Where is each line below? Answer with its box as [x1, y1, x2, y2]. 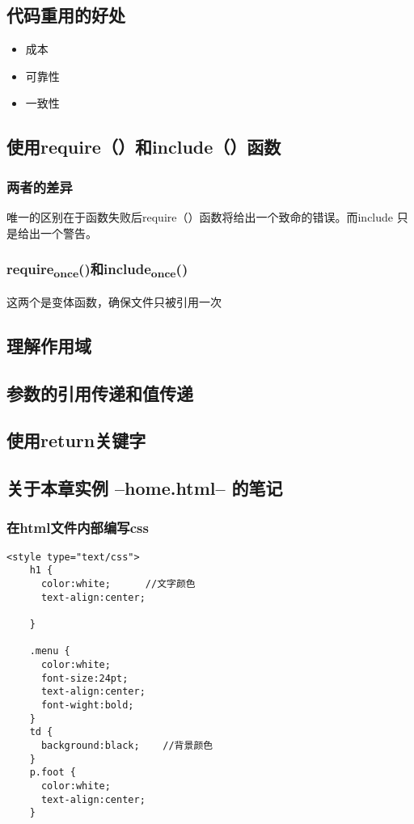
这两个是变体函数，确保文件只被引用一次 [6, 293, 222, 310]
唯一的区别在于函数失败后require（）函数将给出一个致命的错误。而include [6, 208, 394, 225]
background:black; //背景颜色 [40, 739, 213, 751]
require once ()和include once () [6, 259, 188, 281]
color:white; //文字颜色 [40, 578, 196, 590]
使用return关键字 [6, 428, 146, 453]
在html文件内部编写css [6, 518, 149, 538]
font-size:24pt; [40, 672, 129, 684]
